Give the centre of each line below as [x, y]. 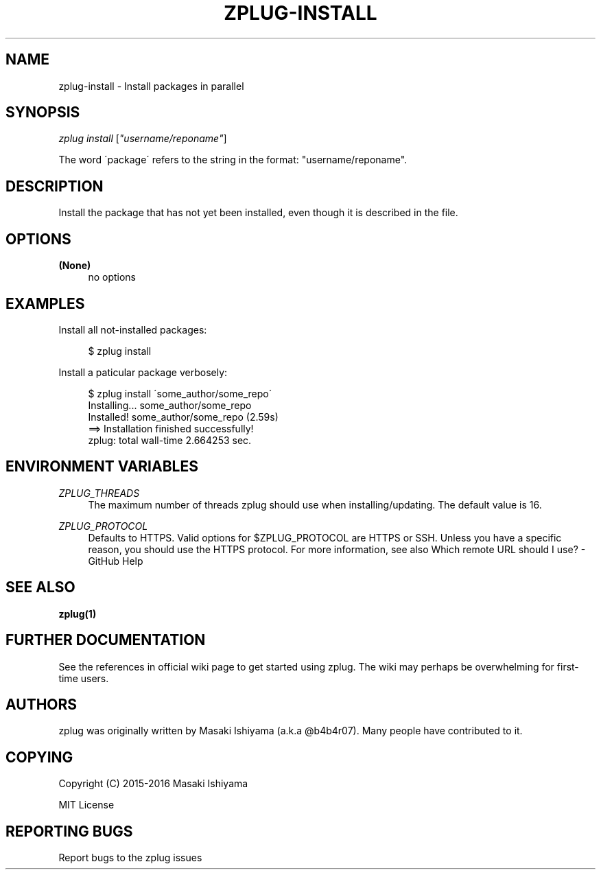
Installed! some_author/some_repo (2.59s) [183, 417]
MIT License [86, 805]
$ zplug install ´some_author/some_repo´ [180, 393]
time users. [84, 678]
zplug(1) [78, 614]
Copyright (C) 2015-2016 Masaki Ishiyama [153, 784]
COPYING [39, 757]
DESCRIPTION [55, 186]
